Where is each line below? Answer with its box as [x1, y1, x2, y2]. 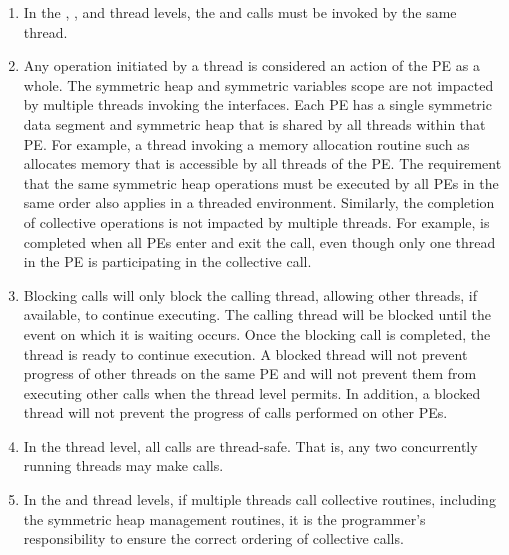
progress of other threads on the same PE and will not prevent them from [23, 363, 477, 384]
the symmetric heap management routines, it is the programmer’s [23, 508, 426, 529]
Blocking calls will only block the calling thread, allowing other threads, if [23, 284, 477, 305]
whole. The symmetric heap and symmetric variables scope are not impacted [23, 74, 494, 95]
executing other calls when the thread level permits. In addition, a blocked [23, 382, 481, 403]
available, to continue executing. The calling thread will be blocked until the [23, 304, 491, 325]
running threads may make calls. [23, 455, 224, 476]
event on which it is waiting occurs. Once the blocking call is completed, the [23, 323, 491, 344]
